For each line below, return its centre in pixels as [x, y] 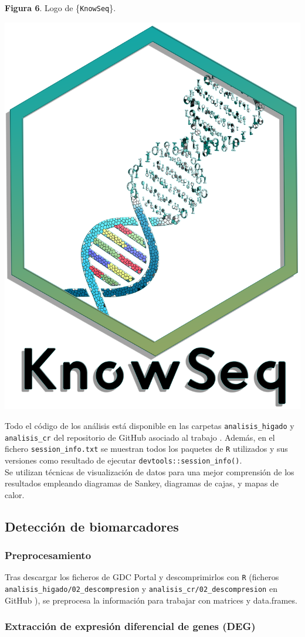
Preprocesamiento [48, 555]
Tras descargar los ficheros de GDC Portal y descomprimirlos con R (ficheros [142, 577]
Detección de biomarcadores [92, 526]
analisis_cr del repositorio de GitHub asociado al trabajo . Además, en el [140, 437]
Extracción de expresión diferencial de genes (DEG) [130, 626]
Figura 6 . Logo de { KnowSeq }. [60, 8]
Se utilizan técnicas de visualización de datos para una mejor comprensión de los [150, 471]
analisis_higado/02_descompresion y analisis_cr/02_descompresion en [141, 589]
